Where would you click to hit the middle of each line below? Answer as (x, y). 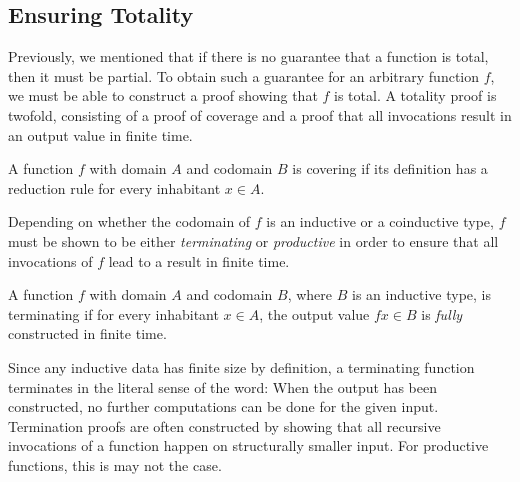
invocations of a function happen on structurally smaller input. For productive (248, 445)
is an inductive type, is (421, 294)
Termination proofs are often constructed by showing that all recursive (224, 425)
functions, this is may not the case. (115, 464)
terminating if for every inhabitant (113, 313)
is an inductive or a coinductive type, (380, 221)
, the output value (314, 313)
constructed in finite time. (87, 333)
